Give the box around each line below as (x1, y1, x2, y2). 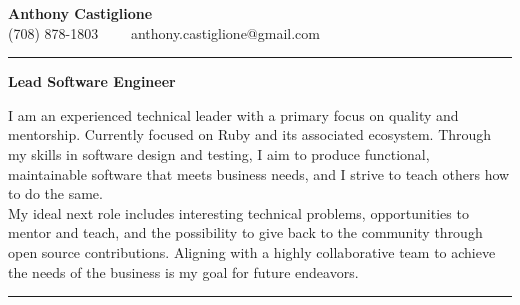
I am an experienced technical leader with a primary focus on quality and (8, 104, 459, 125)
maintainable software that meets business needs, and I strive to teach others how (8, 163, 510, 184)
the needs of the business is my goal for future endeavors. (8, 261, 359, 282)
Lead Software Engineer (8, 71, 176, 92)
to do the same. (8, 183, 103, 204)
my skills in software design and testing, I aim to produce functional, (8, 143, 430, 164)
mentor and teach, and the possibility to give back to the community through (8, 222, 483, 243)
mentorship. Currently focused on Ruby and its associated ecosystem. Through (8, 124, 492, 145)
